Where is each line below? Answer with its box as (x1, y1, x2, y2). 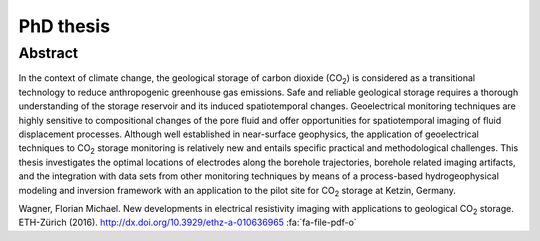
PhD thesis (18, 15, 110, 37)
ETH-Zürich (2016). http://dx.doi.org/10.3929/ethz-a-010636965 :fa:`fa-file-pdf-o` (18, 216, 357, 229)
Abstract (18, 44, 79, 62)
